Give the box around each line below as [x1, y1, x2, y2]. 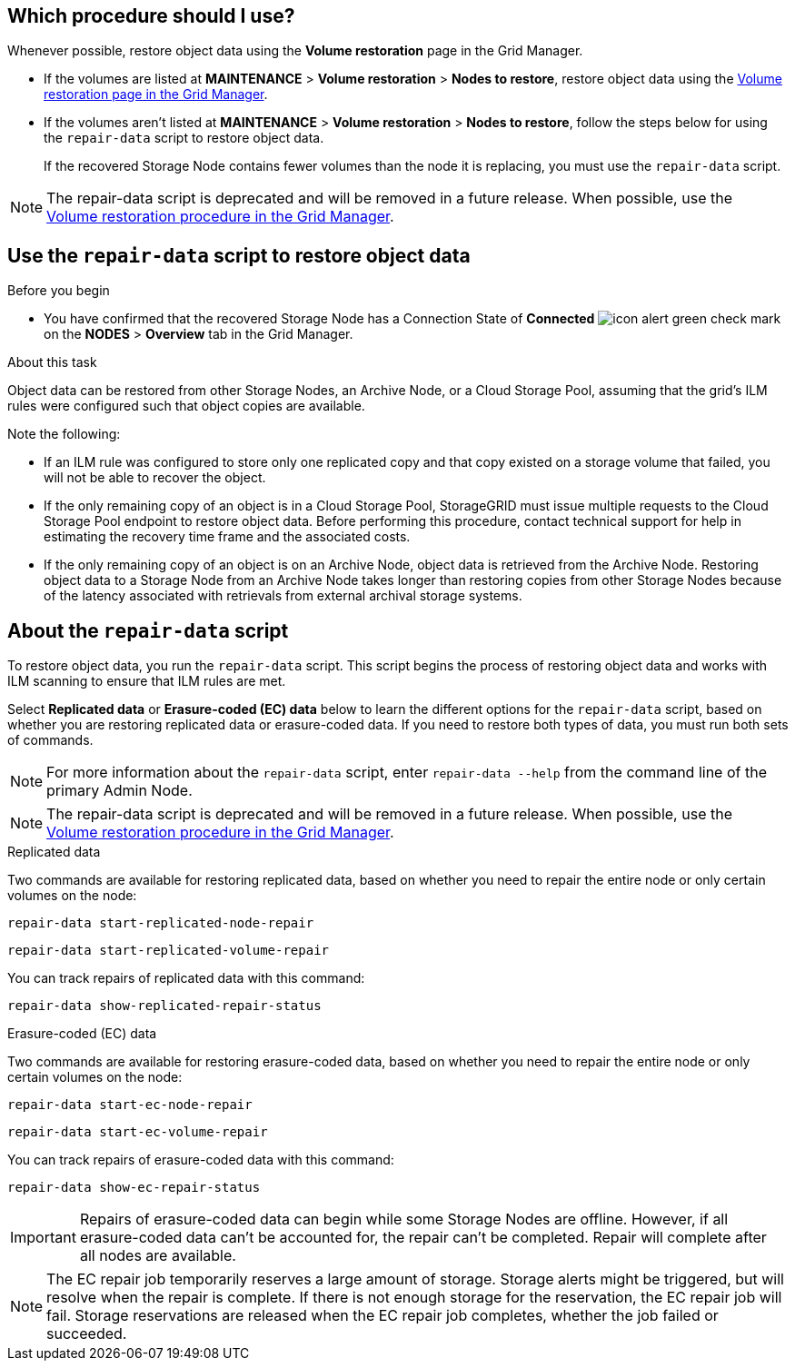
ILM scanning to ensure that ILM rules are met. [7, 673, 286, 689]
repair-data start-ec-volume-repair [7, 1125, 268, 1140]
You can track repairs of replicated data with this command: [7, 970, 365, 986]
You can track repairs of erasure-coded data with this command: [7, 1152, 394, 1168]
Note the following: [7, 426, 121, 442]
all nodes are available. [79, 1246, 236, 1265]
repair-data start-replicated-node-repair [7, 916, 314, 931]
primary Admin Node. [46, 781, 193, 800]
